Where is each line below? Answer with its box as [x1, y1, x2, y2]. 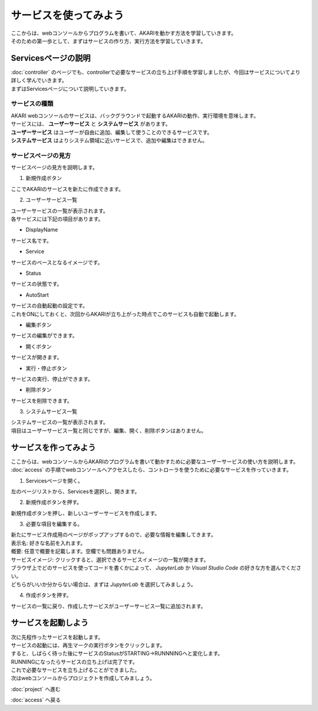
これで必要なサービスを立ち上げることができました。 [11, 667, 140, 674]
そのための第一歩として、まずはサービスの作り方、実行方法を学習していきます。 [11, 37, 206, 44]
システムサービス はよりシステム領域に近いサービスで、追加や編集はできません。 [11, 136, 208, 144]
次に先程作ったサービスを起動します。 [11, 633, 104, 640]
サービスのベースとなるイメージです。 [11, 258, 103, 266]
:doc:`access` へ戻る [11, 696, 61, 703]
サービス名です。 [11, 237, 52, 244]
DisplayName [25, 226, 58, 233]
